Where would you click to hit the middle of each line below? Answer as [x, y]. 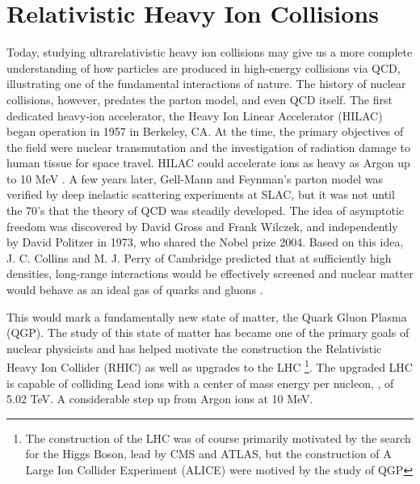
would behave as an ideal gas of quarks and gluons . [135, 290]
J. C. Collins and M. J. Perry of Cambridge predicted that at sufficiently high [199, 257]
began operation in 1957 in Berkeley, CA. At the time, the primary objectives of [205, 131]
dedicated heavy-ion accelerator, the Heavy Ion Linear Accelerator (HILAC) [195, 115]
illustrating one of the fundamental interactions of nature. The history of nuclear [206, 84]
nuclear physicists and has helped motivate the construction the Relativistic [194, 348]
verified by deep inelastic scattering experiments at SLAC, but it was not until [201, 194]
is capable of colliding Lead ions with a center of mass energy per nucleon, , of [200, 383]
